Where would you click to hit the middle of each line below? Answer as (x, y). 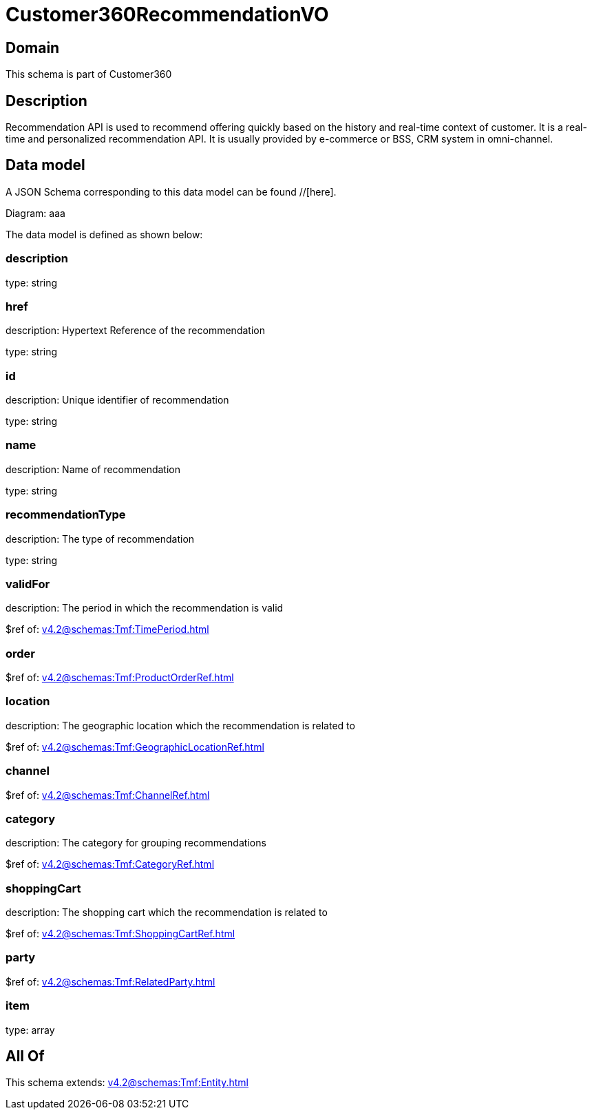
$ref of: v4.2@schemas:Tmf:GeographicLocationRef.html (135, 747)
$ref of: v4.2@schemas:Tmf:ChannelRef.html (108, 795)
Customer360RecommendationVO (167, 14)
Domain (33, 48)
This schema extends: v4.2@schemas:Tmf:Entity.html (127, 1083)
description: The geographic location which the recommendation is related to (180, 725)
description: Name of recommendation (93, 469)
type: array (30, 1030)
